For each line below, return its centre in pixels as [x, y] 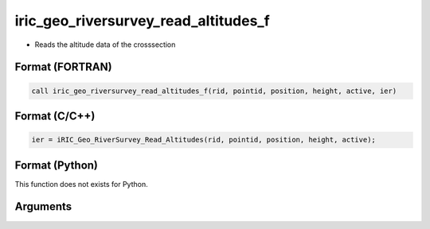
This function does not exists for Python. [81, 184]
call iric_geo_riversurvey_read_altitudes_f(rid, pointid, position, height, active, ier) [214, 91]
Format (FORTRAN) [63, 67]
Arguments [43, 207]
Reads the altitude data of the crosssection [105, 45]
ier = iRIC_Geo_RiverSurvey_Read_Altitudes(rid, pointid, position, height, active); [203, 140]
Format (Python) [57, 165]
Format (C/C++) [55, 116]
